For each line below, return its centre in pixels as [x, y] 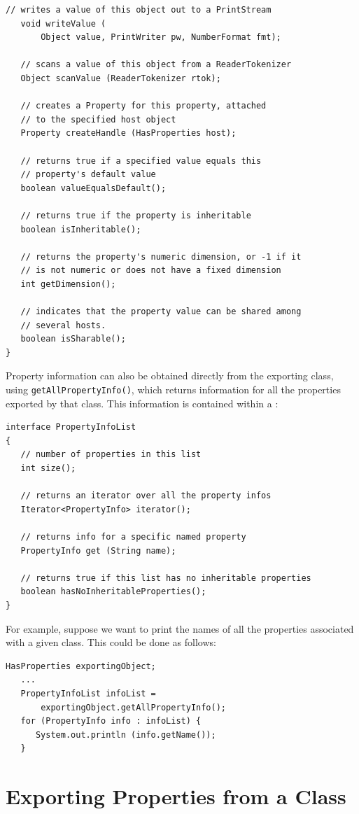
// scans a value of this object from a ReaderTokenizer [156, 65]
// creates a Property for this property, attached [143, 106]
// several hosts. [63, 325]
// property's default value [88, 175]
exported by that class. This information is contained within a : [142, 403]
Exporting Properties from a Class [176, 796]
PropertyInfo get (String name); [98, 550]
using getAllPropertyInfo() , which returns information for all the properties [173, 390]
